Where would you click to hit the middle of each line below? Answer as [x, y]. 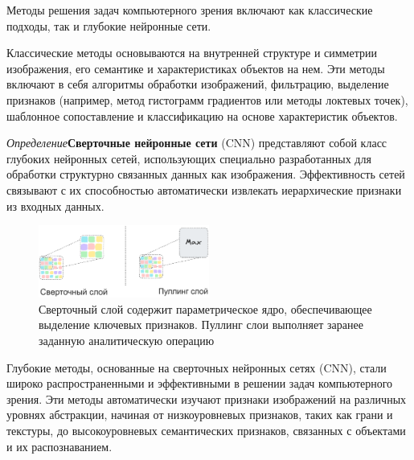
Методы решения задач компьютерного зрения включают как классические [190, 10]
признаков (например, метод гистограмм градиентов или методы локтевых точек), [207, 99]
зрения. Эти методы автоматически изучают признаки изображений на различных [207, 398]
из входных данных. [55, 205]
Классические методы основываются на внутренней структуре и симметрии [192, 53]
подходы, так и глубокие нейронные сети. [109, 25]
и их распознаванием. [59, 446]
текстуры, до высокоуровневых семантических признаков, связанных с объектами [206, 431]
